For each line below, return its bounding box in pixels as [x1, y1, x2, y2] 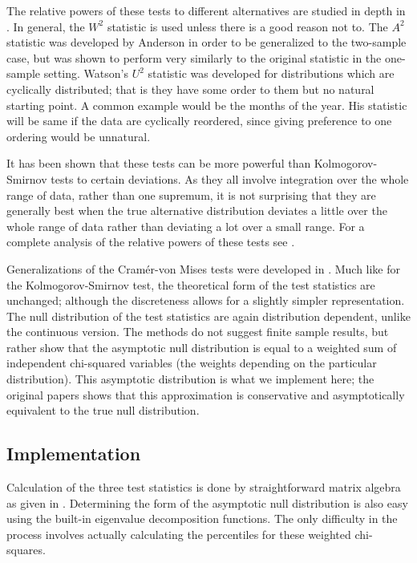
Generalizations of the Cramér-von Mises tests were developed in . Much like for [6, 260, 401, 277]
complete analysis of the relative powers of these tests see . [6, 233, 295, 250]
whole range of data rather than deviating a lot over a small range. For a [6, 217, 365, 234]
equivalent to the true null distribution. [6, 402, 200, 419]
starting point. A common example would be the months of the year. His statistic [6, 96, 407, 113]
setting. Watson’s [43, 65, 128, 82]
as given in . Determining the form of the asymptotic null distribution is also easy [6, 494, 408, 511]
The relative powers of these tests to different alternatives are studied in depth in [6, 2, 406, 18]
